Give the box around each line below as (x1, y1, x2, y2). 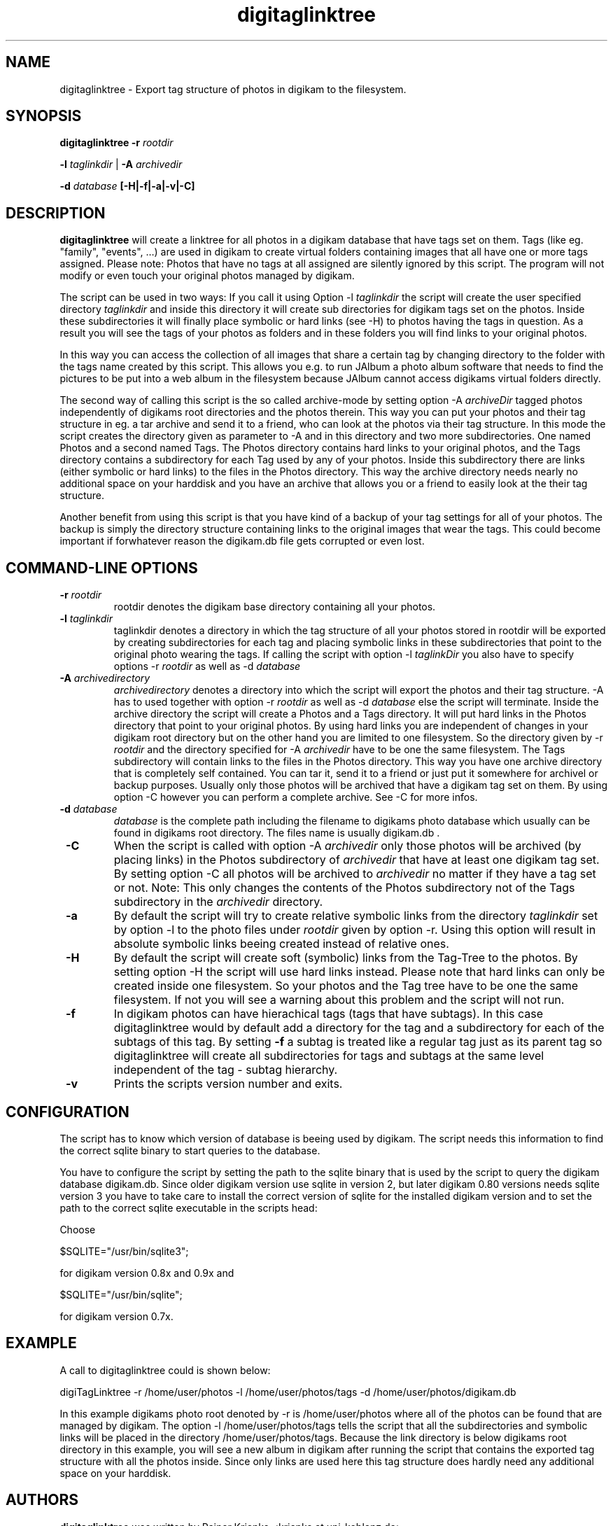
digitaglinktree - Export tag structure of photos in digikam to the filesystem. (59, 83, 407, 95)
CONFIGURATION (6, 1102, 129, 1121)
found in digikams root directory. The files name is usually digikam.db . (113, 827, 440, 839)
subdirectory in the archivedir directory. (113, 895, 323, 909)
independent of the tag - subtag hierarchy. (113, 1063, 338, 1077)
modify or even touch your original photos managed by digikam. (59, 269, 355, 282)
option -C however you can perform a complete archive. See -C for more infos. (113, 791, 478, 804)
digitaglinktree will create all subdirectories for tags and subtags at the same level (113, 1049, 544, 1063)
